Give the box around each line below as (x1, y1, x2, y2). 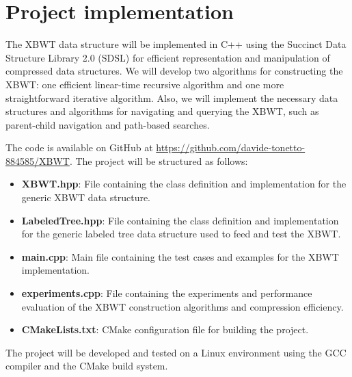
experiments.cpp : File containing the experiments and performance (21, 286, 312, 300)
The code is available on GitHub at (5, 140, 153, 155)
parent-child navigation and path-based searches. (5, 117, 210, 131)
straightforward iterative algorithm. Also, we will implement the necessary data (5, 90, 338, 105)
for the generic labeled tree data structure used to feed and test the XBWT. (21, 226, 341, 241)
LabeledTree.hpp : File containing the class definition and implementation (21, 213, 339, 227)
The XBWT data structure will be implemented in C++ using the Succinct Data (5, 37, 347, 51)
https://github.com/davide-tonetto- (156, 140, 306, 155)
